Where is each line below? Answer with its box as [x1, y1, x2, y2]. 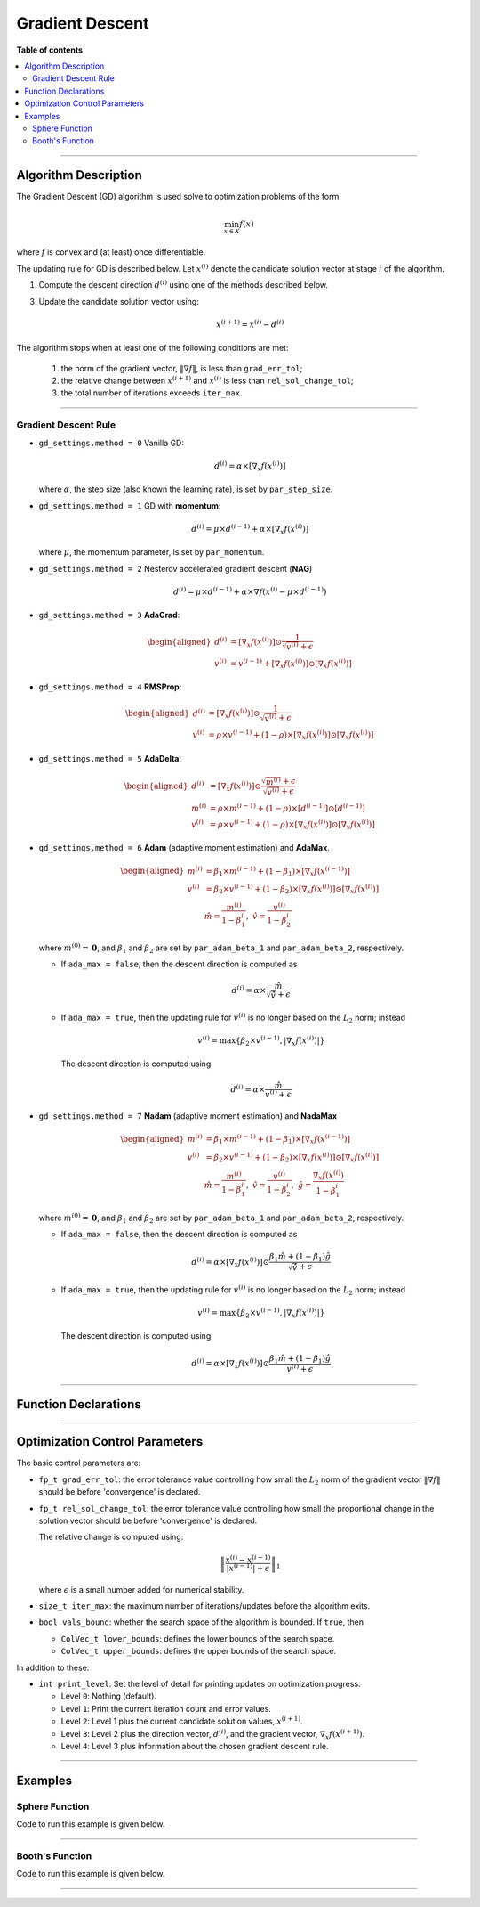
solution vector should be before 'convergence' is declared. [38, 1515, 258, 1526]
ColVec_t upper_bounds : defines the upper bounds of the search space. [60, 1646, 337, 1657]
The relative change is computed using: [38, 1532, 184, 1543]
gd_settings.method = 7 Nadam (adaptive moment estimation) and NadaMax [38, 1110, 338, 1121]
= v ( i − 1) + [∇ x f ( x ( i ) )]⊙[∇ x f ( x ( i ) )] [229, 656, 353, 671]
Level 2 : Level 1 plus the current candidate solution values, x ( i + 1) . [60, 1715, 303, 1727]
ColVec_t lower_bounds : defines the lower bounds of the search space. [60, 1633, 335, 1643]
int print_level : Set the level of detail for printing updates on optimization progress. [38, 1679, 361, 1689]
